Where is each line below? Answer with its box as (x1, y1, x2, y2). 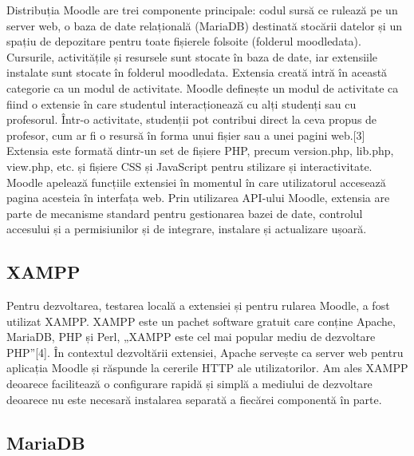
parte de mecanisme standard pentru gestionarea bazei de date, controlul (6, 204, 363, 221)
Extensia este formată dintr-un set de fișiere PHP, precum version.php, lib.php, (6, 142, 394, 159)
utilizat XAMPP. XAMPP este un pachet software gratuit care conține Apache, (6, 312, 396, 329)
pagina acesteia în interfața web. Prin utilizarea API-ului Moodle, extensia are (6, 189, 390, 206)
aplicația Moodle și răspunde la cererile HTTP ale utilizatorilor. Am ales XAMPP (6, 359, 408, 376)
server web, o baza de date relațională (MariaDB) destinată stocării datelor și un (6, 17, 402, 34)
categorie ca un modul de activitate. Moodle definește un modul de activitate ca (6, 79, 399, 96)
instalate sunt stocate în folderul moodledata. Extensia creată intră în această (6, 64, 388, 81)
